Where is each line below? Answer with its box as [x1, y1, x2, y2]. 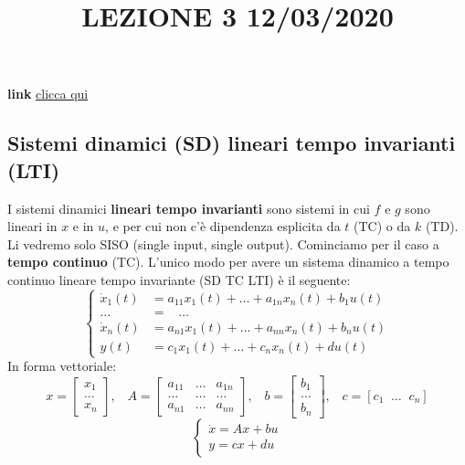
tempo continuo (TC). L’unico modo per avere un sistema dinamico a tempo [7, 252, 449, 271]
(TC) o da [354, 217, 411, 236]
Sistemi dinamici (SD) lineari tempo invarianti [7, 129, 456, 157]
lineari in [7, 217, 58, 236]
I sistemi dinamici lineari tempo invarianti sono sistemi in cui [7, 198, 370, 217]
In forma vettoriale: [7, 356, 117, 375]
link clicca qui [7, 84, 89, 103]
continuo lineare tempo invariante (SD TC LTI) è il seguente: [7, 269, 351, 289]
